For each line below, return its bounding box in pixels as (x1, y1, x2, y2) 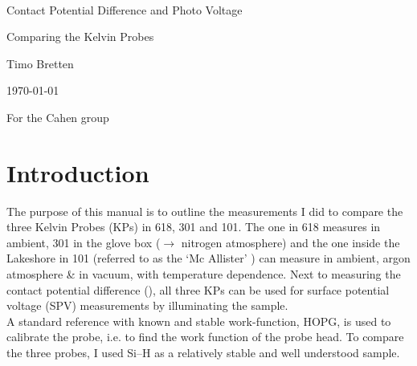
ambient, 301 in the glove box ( (6, 234, 161, 250)
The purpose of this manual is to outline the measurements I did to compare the (6, 202, 403, 219)
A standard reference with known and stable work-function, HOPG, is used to (6, 312, 391, 329)
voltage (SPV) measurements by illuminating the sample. (6, 297, 288, 314)
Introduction (6, 156, 149, 189)
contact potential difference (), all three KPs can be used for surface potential (6, 281, 390, 298)
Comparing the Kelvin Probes (6, 28, 154, 45)
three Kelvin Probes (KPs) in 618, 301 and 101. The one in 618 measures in (6, 218, 381, 235)
